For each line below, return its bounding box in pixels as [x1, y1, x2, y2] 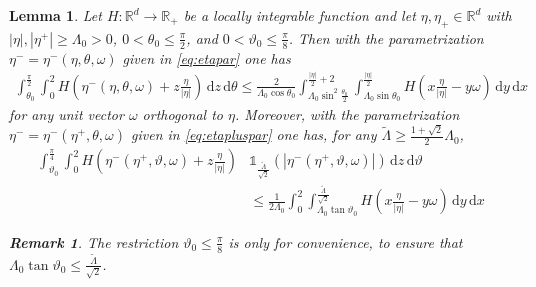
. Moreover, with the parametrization [234, 104, 460, 125]
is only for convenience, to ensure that [228, 231, 463, 252]
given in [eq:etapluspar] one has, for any [131, 124, 377, 145]
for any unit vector [9, 104, 124, 125]
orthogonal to [142, 104, 223, 125]
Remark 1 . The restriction [9, 231, 179, 252]
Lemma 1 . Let [9, 5, 102, 25]
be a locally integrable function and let [183, 5, 416, 25]
